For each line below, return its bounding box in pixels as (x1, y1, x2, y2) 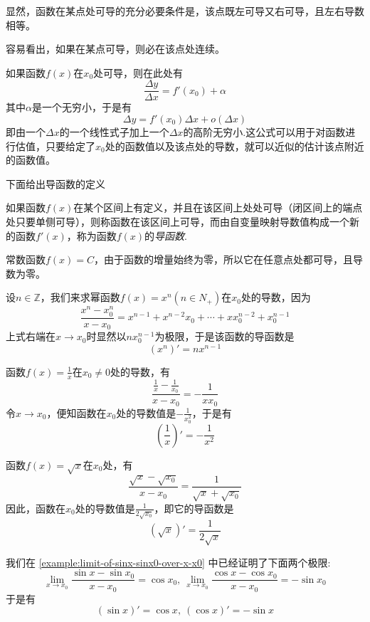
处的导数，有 (110, 364, 170, 379)
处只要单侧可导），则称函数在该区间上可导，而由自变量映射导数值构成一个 (6, 214, 349, 228)
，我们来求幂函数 (40, 290, 120, 305)
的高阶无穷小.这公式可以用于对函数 (183, 125, 346, 139)
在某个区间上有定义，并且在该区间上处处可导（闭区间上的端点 (73, 200, 363, 215)
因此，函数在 (6, 500, 65, 515)
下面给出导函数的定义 (6, 176, 105, 191)
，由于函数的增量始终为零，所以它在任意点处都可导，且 (94, 252, 354, 267)
